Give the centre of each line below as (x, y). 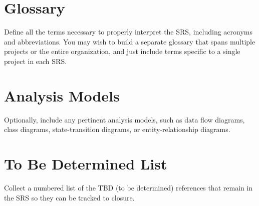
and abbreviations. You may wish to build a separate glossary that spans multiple (130, 41)
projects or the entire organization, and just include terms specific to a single (122, 51)
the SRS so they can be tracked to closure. (69, 197)
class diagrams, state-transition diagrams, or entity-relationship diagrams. (117, 129)
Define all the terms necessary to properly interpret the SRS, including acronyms (128, 32)
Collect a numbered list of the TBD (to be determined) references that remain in (128, 187)
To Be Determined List (86, 163)
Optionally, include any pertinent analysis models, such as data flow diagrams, (124, 119)
